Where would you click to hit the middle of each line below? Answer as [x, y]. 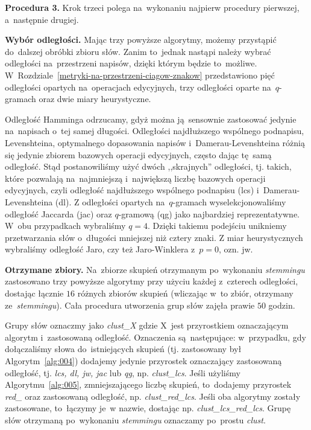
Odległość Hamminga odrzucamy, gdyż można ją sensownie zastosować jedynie [151, 119]
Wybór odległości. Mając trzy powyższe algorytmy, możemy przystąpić [141, 40]
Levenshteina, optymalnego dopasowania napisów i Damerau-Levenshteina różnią [155, 142]
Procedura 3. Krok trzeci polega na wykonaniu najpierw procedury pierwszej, [152, 7]
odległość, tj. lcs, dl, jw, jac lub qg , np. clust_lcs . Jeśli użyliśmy [123, 372]
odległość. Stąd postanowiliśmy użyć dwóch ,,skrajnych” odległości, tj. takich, [148, 166]
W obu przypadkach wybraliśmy [65, 226]
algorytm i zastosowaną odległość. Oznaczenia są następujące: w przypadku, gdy [155, 337]
